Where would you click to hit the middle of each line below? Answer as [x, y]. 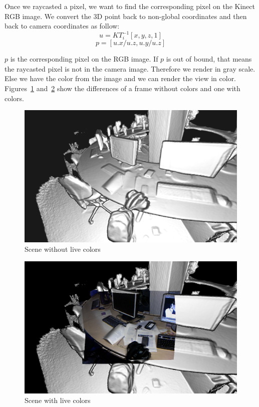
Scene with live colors [58, 400]
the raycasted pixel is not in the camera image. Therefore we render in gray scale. [130, 68]
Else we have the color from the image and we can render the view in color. [120, 78]
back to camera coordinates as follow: [62, 26]
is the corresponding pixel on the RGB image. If [84, 59]
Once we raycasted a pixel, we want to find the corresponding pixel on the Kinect [130, 6]
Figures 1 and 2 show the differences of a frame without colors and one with [122, 88]
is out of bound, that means [209, 59]
